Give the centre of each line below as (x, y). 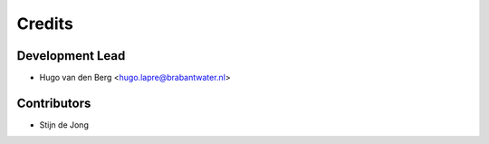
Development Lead (71, 56)
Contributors (54, 103)
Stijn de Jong (64, 125)
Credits (45, 24)
